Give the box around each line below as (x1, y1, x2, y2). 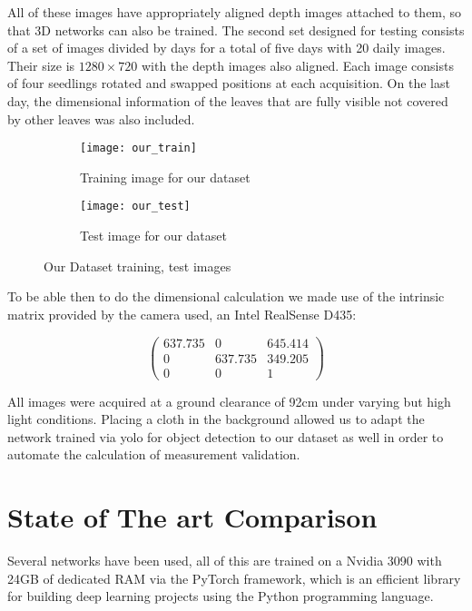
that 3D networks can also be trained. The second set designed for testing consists (7, 20, 465, 39)
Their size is (7, 55, 75, 74)
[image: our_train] (80, 142, 197, 155)
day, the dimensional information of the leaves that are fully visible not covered (7, 91, 448, 110)
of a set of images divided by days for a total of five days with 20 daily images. (7, 38, 446, 57)
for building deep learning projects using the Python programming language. (7, 586, 434, 606)
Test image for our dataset (80, 226, 227, 245)
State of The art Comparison (7, 498, 378, 536)
